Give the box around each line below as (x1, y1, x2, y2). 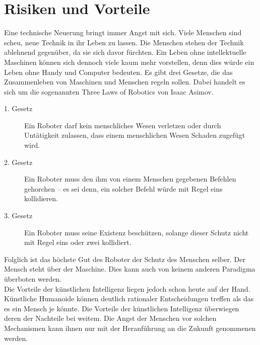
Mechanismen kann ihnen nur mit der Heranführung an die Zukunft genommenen (4, 322, 256, 333)
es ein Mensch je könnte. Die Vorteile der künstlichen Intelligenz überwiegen (4, 303, 239, 313)
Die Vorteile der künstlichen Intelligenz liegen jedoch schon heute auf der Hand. (4, 283, 250, 294)
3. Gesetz (4, 210, 33, 221)
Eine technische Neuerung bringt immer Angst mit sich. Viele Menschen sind (4, 27, 242, 38)
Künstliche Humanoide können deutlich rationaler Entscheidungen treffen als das (4, 293, 254, 304)
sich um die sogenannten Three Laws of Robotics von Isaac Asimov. (4, 86, 214, 97)
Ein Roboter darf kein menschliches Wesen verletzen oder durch (24, 120, 221, 130)
